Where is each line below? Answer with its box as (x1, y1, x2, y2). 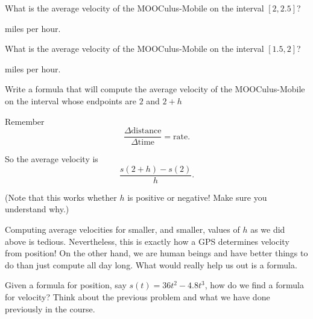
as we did (250, 223, 285, 236)
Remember (5, 115, 45, 127)
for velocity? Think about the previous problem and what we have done (5, 291, 270, 303)
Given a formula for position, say (5, 279, 127, 291)
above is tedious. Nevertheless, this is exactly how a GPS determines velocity (5, 235, 289, 247)
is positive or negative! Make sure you (127, 191, 267, 203)
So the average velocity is (5, 153, 98, 165)
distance (131, 127, 162, 136)
